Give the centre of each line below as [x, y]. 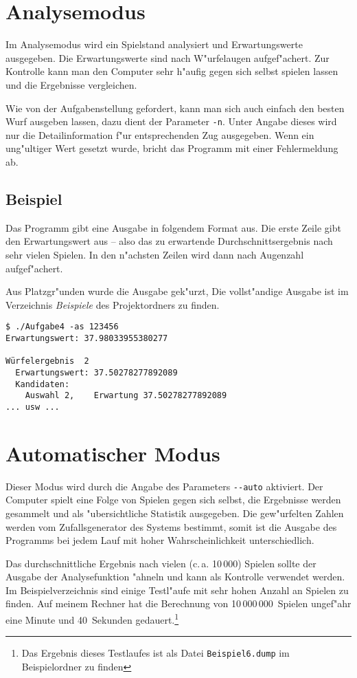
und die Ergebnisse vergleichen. [71, 84]
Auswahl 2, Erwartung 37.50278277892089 [126, 396]
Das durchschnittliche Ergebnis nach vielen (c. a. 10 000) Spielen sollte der [161, 563]
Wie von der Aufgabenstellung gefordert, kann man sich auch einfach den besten [175, 108]
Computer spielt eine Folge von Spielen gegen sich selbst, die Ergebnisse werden [173, 500]
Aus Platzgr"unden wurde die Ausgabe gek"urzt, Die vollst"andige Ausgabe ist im [177, 291]
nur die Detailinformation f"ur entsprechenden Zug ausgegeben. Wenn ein [160, 134]
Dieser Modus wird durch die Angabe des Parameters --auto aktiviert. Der [164, 486]
